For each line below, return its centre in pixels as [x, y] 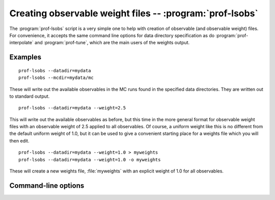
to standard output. [30, 96]
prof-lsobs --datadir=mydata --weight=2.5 [72, 108]
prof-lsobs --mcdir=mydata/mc [56, 78]
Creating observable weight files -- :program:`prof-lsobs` [134, 13]
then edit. [19, 140]
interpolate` [22, 43]
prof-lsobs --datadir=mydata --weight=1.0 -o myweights [90, 160]
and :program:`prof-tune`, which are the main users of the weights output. [112, 43]
